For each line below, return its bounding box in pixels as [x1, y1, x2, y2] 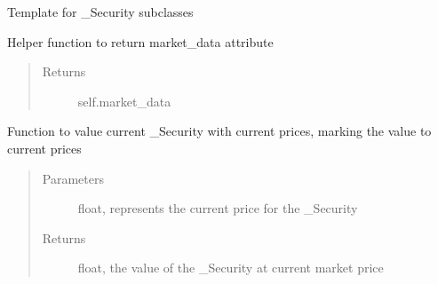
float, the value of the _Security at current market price [77, 258, 384, 277]
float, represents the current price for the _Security [77, 199, 358, 217]
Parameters [42, 169, 104, 187]
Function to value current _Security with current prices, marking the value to [7, 122, 432, 140]
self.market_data [77, 91, 171, 110]
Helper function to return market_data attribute [7, 32, 274, 51]
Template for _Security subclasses [7, 3, 194, 20]
